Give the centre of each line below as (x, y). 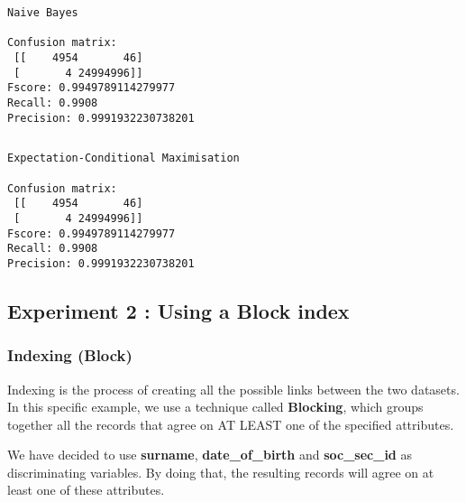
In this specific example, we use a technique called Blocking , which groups (215, 407)
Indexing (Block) (70, 355)
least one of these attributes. (86, 490)
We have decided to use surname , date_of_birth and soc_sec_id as (210, 455)
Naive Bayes (43, 13)
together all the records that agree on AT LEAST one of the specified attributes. (231, 424)
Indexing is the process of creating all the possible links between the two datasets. (233, 389)
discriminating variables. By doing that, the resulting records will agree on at (221, 472)
